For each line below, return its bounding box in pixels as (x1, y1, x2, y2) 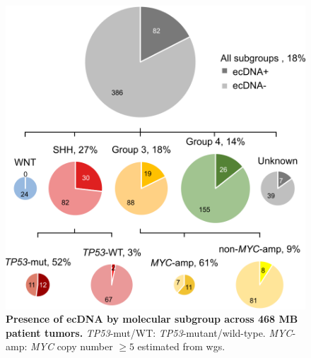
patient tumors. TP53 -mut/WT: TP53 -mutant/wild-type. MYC (6, 325, 293, 340)
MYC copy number (30, 339, 113, 354)
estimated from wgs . (137, 339, 225, 354)
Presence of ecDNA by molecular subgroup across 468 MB (6, 311, 298, 326)
